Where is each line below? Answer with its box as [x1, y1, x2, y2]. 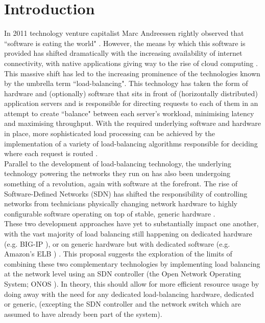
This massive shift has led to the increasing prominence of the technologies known [4, 68, 260, 78]
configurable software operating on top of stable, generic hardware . [4, 208, 215, 219]
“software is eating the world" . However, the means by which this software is [4, 37, 246, 48]
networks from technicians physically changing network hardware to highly [4, 198, 238, 209]
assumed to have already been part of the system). [4, 308, 162, 319]
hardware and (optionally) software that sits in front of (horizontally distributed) [4, 88, 258, 98]
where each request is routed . [4, 148, 98, 159]
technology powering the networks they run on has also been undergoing [4, 168, 230, 179]
